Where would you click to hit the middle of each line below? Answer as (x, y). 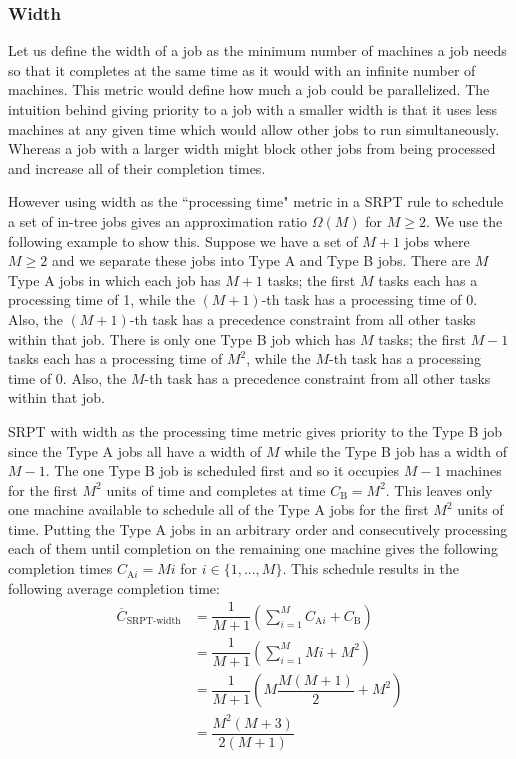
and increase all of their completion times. (137, 167)
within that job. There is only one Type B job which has (182, 338)
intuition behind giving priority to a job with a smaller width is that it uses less (253, 109)
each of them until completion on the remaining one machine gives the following (253, 548)
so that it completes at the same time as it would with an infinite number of (242, 69)
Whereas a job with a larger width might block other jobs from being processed (252, 148)
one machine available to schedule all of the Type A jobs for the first (218, 509)
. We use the (464, 220)
